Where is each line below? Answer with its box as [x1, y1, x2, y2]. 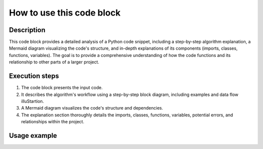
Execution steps [9, 72, 59, 80]
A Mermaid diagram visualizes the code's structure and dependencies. [21, 105, 163, 111]
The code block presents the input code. [21, 85, 103, 91]
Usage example [9, 131, 57, 140]
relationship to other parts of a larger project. [9, 59, 99, 65]
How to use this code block [9, 7, 121, 18]
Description [9, 26, 46, 34]
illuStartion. [21, 98, 44, 104]
